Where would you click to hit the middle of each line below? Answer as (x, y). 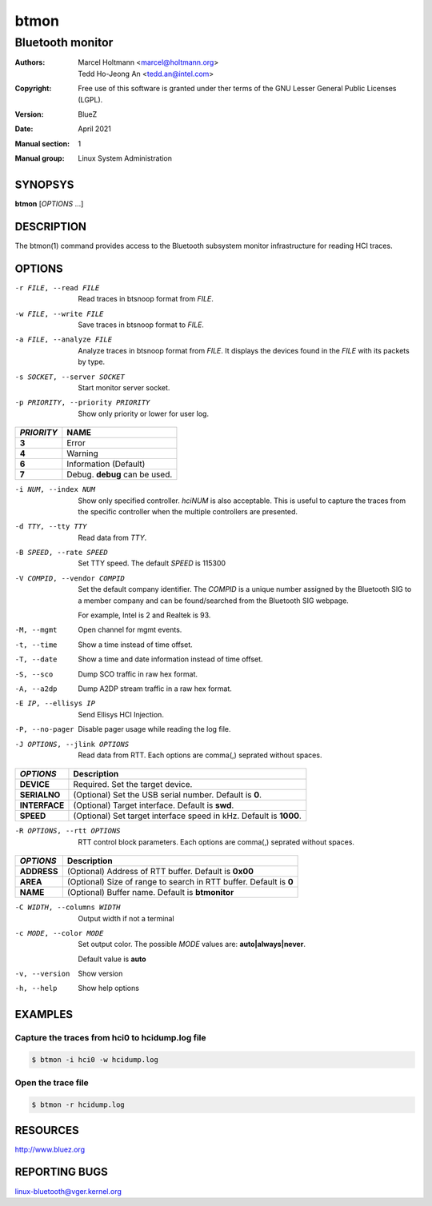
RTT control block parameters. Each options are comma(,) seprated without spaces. (216, 842)
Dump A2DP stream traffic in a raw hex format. (155, 689)
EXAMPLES (44, 1014)
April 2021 (94, 129)
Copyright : (33, 89)
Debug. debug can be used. (120, 474)
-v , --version (42, 974)
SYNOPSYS (44, 184)
